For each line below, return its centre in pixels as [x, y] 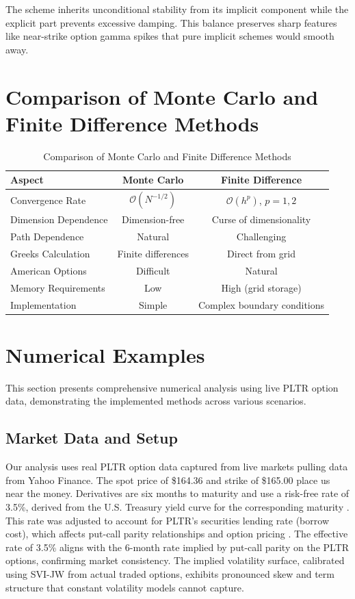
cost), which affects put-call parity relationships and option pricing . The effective [177, 534]
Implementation [43, 304]
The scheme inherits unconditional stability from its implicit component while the [177, 9]
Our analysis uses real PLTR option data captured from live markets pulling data [177, 467]
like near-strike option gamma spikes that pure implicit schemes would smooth [170, 36]
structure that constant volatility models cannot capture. [125, 587]
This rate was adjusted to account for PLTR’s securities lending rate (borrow [167, 520]
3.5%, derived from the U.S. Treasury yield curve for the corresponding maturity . [177, 506]
